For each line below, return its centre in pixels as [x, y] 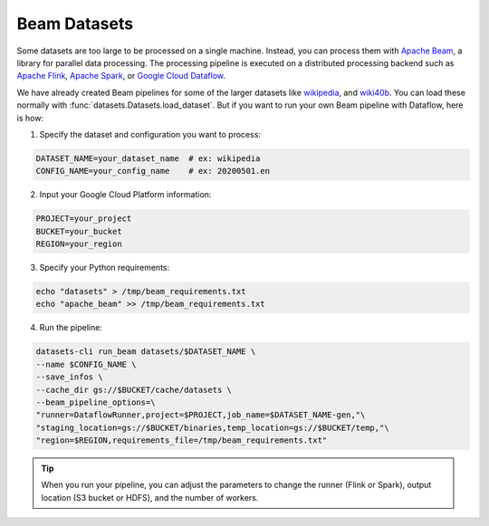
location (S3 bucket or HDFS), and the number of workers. [150, 497]
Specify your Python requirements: [105, 268]
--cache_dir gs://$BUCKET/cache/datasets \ [134, 390]
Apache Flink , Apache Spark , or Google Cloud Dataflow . [121, 76]
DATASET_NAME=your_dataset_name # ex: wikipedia [148, 158]
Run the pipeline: [71, 328]
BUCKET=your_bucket [79, 231]
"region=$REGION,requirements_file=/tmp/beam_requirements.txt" [182, 440]
